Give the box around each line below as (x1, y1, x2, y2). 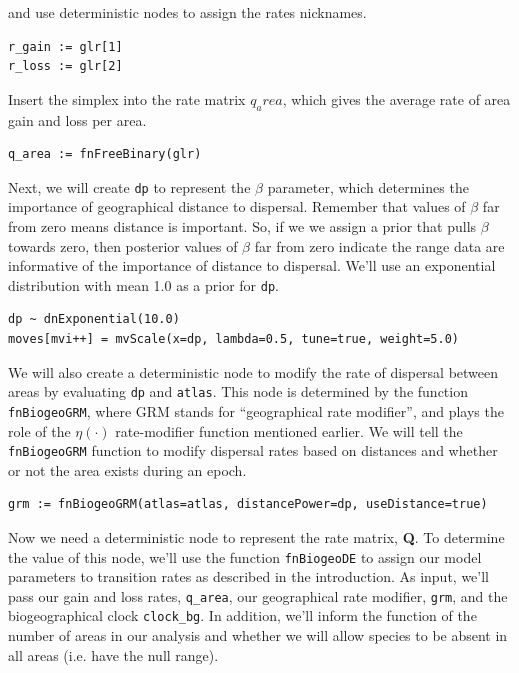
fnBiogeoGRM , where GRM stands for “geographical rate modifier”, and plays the (8, 400, 504, 421)
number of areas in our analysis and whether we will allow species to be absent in (8, 625, 508, 646)
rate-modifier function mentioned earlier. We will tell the (115, 420, 463, 441)
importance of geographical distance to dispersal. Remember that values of (8, 196, 466, 217)
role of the (8, 420, 71, 441)
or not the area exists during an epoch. (8, 459, 247, 480)
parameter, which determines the (267, 176, 469, 197)
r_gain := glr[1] (8, 39, 123, 54)
